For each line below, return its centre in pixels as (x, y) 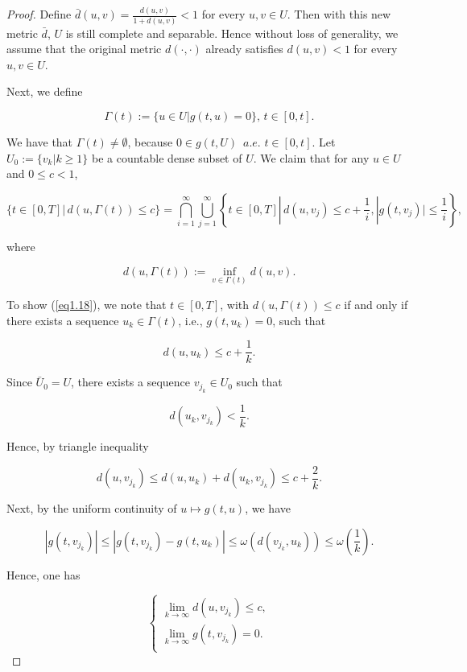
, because (150, 142)
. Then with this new (339, 14)
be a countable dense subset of (167, 157)
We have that (40, 142)
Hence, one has (43, 574)
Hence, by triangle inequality (78, 446)
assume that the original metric (84, 49)
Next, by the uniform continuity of (92, 508)
